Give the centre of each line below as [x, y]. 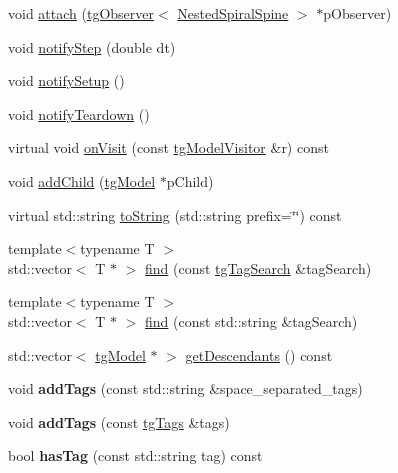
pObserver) [357, 13]
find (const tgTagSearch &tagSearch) [258, 267]
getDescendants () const [259, 354]
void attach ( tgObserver [81, 13]
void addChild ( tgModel [82, 180]
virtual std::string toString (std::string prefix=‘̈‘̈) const [175, 214]
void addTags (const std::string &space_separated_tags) [185, 388]
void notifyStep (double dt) [92, 46]
